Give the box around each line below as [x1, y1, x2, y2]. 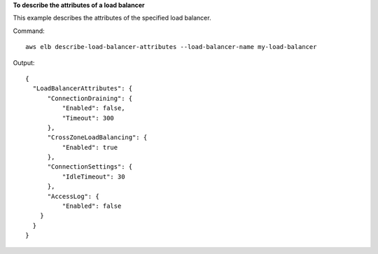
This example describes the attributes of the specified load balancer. [13, 14, 211, 22]
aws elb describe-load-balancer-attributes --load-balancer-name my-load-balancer [25, 43, 317, 51]
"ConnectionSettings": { [47, 163, 133, 171]
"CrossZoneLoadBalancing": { [47, 134, 148, 141]
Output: [13, 58, 35, 66]
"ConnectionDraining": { [47, 94, 133, 102]
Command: [13, 27, 45, 35]
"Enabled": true [62, 143, 118, 151]
